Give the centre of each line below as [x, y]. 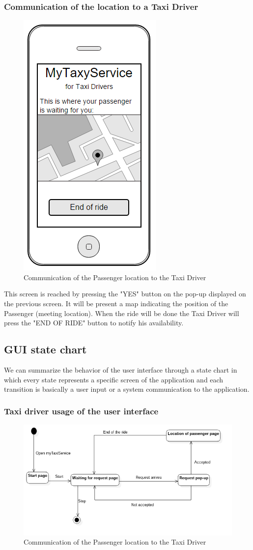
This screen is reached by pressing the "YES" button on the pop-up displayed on [125, 294]
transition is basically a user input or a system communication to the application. [127, 389]
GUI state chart [45, 349]
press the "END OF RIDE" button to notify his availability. [94, 323]
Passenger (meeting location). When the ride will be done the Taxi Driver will [122, 313]
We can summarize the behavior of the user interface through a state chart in [121, 369]
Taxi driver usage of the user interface [81, 411]
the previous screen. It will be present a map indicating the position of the [116, 303]
